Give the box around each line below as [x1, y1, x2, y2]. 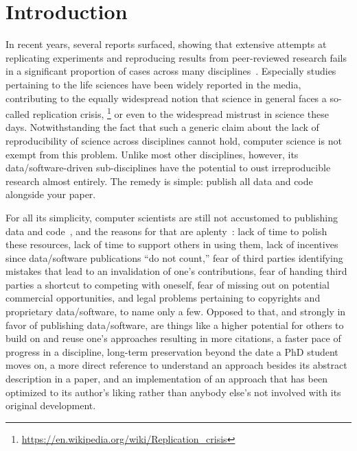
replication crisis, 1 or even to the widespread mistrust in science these [32, 105, 329, 121]
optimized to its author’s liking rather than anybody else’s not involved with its [5, 385, 341, 399]
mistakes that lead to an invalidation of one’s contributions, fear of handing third [5, 264, 347, 278]
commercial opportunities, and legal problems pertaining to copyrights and [5, 291, 321, 305]
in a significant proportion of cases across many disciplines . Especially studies [5, 64, 336, 78]
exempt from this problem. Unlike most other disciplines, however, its [5, 147, 299, 161]
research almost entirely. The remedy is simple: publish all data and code [5, 173, 313, 188]
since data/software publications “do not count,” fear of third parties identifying [5, 250, 343, 265]
